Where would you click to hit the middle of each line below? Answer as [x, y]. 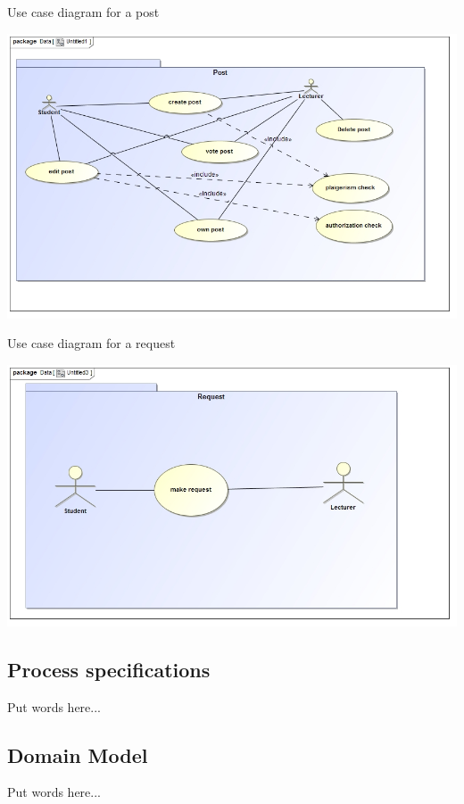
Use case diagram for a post [83, 12]
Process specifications [109, 669]
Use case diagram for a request [91, 343]
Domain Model [78, 754]
